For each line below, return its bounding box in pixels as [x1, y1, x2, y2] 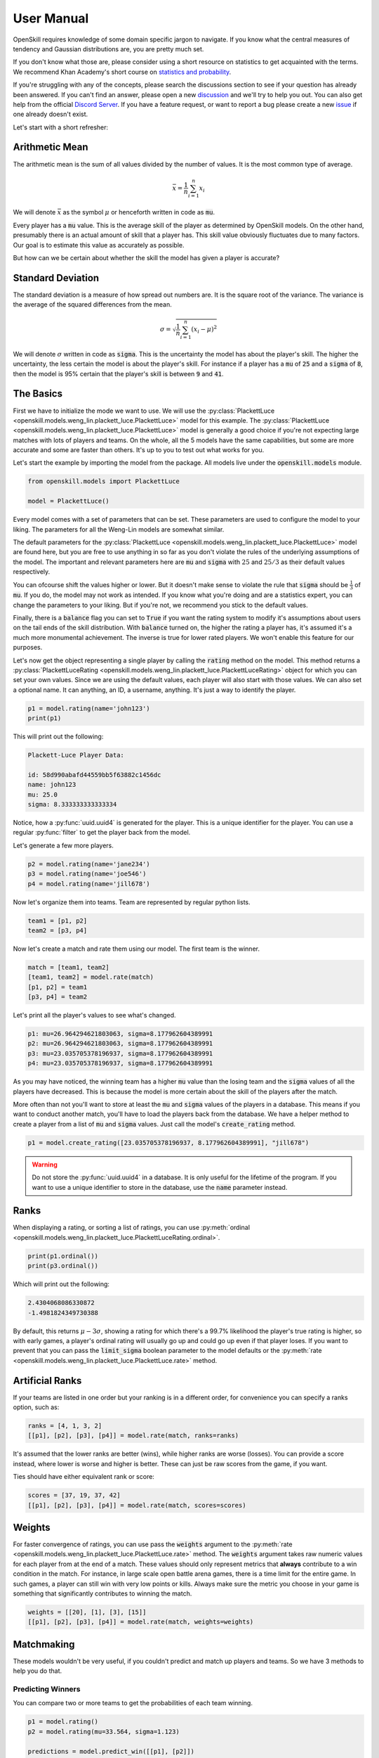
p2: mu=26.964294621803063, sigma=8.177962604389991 [27, 1039, 213, 1048]
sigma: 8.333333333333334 [27, 800, 117, 809]
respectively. [13, 567, 51, 576]
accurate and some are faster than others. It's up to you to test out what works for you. [13, 446, 265, 454]
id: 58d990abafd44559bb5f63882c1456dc [27, 771, 161, 778]
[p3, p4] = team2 [27, 993, 88, 1001]
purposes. [13, 643, 43, 652]
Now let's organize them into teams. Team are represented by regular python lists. [13, 897, 251, 906]
